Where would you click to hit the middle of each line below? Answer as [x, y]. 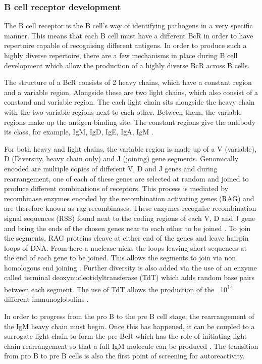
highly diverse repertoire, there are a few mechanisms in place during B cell [121, 55]
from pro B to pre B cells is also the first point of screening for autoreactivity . [124, 356]
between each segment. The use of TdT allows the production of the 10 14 [119, 288]
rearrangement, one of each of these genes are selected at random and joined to [126, 178]
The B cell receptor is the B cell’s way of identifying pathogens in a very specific [128, 26]
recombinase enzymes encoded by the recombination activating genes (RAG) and [129, 198]
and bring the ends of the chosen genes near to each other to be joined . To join [127, 228]
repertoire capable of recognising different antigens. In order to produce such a [125, 45]
